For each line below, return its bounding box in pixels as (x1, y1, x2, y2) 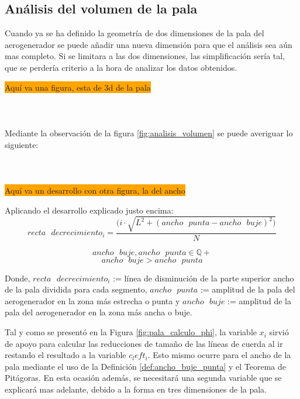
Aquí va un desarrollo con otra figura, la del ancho (5, 184, 185, 196)
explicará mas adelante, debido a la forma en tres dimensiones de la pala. (5, 383, 267, 395)
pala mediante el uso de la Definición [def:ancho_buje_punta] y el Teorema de (5, 360, 286, 372)
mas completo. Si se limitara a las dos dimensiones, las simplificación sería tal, (5, 50, 285, 62)
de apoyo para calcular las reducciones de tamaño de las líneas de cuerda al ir (5, 337, 283, 349)
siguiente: (5, 138, 39, 150)
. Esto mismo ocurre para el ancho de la (147, 349, 291, 361)
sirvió (269, 326, 289, 338)
